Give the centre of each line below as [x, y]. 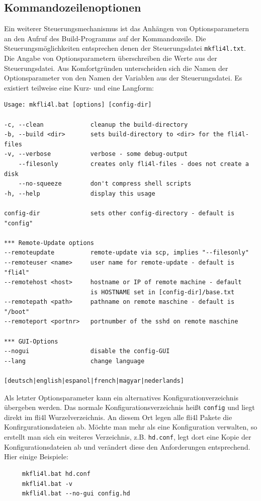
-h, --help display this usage [80, 193]
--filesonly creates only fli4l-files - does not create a [134, 164]
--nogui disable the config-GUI [87, 351]
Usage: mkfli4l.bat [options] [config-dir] [78, 105]
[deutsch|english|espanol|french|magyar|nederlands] [94, 381]
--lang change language [74, 361]
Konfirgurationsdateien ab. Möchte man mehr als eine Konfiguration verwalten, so [131, 427]
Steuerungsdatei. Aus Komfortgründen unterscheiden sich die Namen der [116, 68]
